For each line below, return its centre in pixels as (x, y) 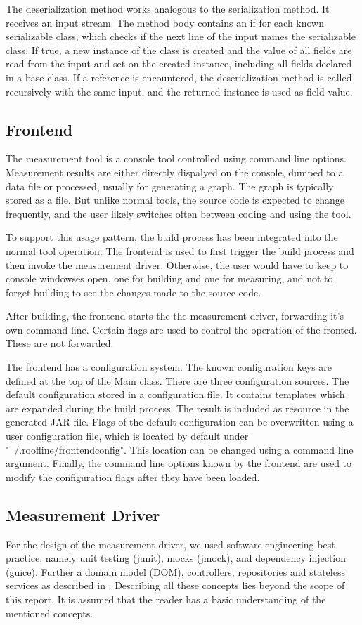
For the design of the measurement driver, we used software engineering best (170, 544)
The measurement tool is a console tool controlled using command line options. (176, 158)
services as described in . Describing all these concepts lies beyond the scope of (175, 585)
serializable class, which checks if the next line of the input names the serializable (181, 36)
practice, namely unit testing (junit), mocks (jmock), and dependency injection (176, 558)
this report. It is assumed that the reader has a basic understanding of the (166, 599)
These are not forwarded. (60, 343)
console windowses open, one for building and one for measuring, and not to (169, 278)
